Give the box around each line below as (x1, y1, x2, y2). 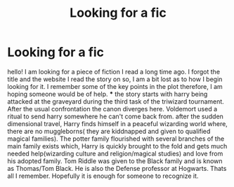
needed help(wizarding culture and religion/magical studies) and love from (7, 149, 223, 158)
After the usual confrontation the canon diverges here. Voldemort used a (7, 104, 218, 113)
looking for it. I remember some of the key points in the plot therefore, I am (7, 82, 223, 90)
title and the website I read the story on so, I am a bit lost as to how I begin (7, 75, 223, 83)
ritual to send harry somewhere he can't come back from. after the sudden (7, 112, 223, 120)
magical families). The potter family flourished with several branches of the (7, 134, 225, 143)
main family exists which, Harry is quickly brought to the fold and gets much (7, 141, 228, 150)
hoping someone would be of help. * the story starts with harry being (7, 90, 208, 98)
